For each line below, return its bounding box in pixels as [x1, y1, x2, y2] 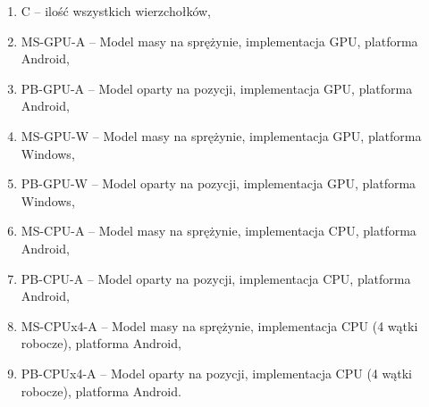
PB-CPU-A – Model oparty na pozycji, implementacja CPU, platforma [21, 269, 411, 287]
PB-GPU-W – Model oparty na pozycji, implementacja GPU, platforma [21, 174, 416, 193]
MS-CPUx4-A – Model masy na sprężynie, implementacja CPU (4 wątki [21, 316, 418, 335]
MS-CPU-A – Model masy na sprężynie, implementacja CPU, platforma [21, 221, 416, 240]
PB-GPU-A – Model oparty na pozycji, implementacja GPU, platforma [21, 79, 413, 97]
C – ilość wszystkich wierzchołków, [21, 2, 211, 20]
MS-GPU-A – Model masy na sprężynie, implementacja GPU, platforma [21, 31, 418, 50]
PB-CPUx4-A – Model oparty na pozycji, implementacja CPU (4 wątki [21, 363, 412, 382]
